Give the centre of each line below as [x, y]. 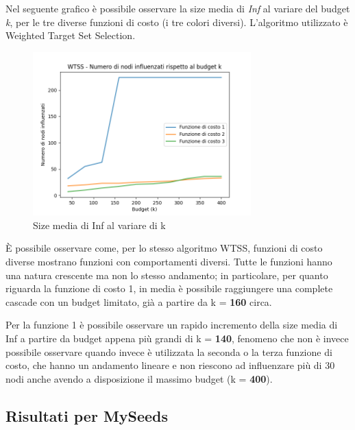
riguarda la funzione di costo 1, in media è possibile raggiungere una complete [169, 288]
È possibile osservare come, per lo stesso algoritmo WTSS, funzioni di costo [164, 248]
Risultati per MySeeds [87, 415]
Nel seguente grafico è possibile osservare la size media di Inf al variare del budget [178, 8]
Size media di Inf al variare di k [99, 225]
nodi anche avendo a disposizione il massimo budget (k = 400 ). [139, 378]
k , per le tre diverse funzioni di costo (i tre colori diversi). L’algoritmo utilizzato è [177, 22]
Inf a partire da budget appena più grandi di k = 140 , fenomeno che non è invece [177, 338]
